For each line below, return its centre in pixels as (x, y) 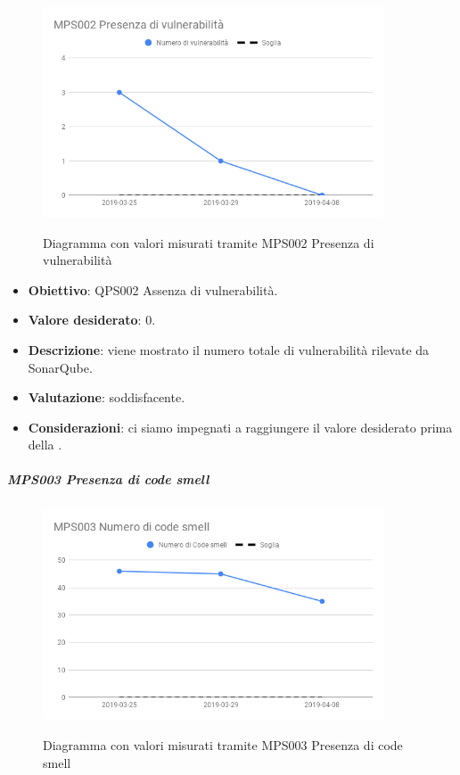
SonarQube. (60, 367)
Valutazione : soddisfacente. (107, 397)
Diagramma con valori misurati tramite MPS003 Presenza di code (223, 744)
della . (45, 445)
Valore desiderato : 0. (92, 320)
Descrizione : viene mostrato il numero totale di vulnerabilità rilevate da (229, 349)
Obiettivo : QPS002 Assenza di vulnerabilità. (153, 289)
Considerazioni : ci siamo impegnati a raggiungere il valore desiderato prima (240, 427)
